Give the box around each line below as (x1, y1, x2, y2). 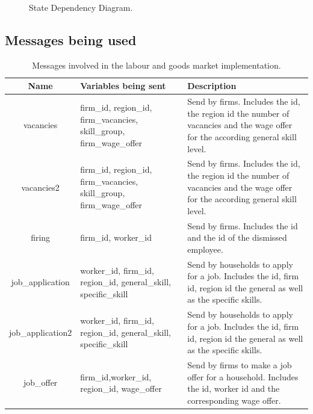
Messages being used (5, 30, 137, 49)
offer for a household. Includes (187, 370, 299, 383)
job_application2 (9, 326, 72, 338)
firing (31, 231, 51, 244)
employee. (187, 243, 223, 255)
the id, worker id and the (187, 382, 280, 395)
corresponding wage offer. (187, 394, 281, 406)
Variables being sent (80, 79, 166, 92)
